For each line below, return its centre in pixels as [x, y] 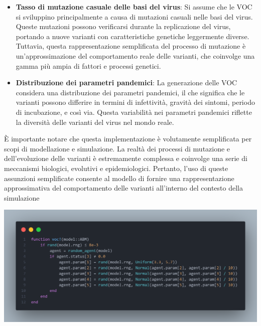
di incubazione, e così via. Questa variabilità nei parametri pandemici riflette [134, 112]
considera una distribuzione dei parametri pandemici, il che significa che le [130, 92]
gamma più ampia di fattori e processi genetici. [88, 65]
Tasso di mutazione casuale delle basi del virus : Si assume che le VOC [134, 7]
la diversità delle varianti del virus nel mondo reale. [95, 122]
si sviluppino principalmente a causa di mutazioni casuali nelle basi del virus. [134, 16]
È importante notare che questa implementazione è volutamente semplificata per [128, 139]
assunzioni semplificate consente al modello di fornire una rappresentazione [119, 178]
